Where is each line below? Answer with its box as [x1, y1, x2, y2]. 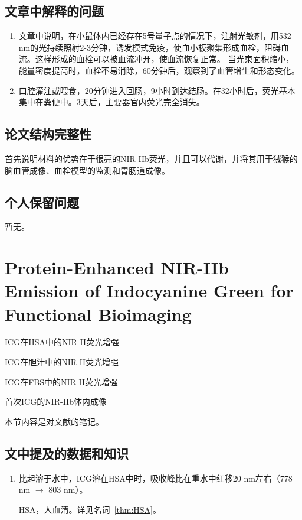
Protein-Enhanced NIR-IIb [5, 255, 229, 279]
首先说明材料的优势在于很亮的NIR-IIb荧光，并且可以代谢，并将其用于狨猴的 [5, 152, 298, 164]
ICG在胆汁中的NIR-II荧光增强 [5, 356, 119, 368]
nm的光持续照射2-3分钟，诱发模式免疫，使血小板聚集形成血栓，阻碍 [18, 41, 281, 53]
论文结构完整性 [5, 125, 91, 143]
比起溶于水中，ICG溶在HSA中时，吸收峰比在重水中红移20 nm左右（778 [18, 472, 293, 484]
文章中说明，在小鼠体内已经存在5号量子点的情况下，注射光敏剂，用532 [18, 30, 291, 42]
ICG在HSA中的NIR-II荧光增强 [5, 336, 119, 348]
